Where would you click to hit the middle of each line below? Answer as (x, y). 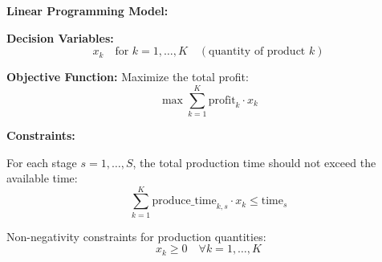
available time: (42, 178)
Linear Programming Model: (87, 10)
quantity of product (257, 52)
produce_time (184, 201)
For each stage (42, 162)
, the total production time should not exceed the (254, 162)
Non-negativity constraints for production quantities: (136, 236)
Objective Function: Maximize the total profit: (128, 77)
